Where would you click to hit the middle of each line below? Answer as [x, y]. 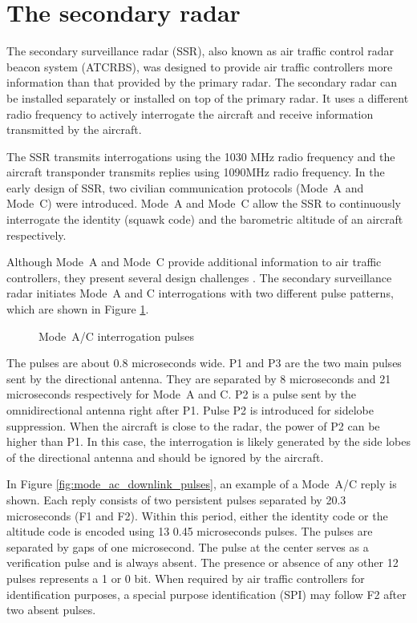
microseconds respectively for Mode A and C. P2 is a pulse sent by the [181, 394]
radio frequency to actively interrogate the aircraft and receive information [190, 113]
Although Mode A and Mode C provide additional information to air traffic [194, 262]
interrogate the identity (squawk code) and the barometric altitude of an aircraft [205, 219]
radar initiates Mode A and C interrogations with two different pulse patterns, [200, 293]
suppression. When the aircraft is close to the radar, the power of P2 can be [193, 425]
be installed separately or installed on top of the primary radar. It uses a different [208, 97]
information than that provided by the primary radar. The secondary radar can [202, 82]
